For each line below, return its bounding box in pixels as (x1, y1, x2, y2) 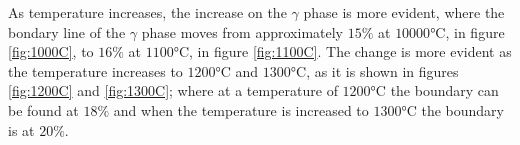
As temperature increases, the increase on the (8, 2, 287, 22)
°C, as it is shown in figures (290, 60, 459, 81)
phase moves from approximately (141, 21, 344, 42)
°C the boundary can (370, 80, 499, 101)
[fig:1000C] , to (8, 41, 94, 62)
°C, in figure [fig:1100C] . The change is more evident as (173, 41, 512, 62)
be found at (8, 99, 79, 120)
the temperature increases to (8, 60, 183, 81)
